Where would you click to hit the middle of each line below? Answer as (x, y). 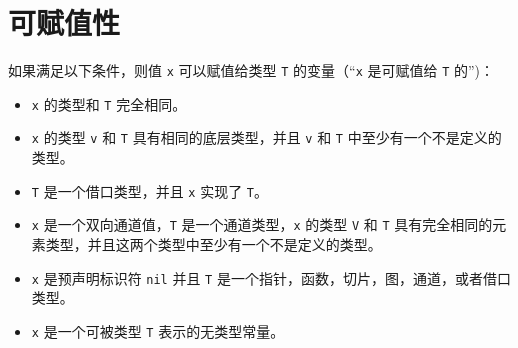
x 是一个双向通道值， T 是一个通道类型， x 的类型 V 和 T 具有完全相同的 (262, 224)
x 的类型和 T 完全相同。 (109, 103)
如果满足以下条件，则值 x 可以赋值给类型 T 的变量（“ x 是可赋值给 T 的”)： (251, 70)
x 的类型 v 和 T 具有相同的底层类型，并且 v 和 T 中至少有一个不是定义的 (266, 137)
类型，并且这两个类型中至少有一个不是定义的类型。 (213, 244)
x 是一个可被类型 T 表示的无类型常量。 (158, 330)
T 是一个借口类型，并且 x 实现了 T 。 (149, 190)
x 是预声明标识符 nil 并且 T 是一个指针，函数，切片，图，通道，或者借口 (271, 277)
